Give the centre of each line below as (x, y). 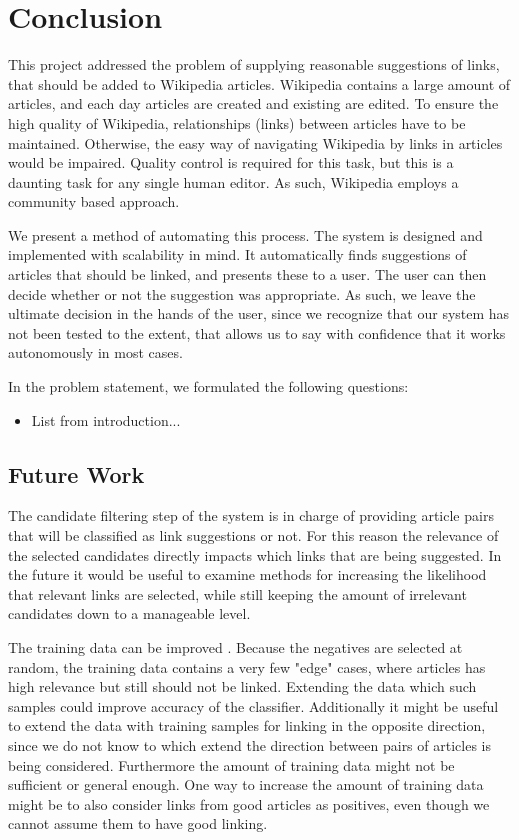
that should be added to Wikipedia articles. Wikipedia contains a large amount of (259, 83)
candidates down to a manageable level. (129, 613)
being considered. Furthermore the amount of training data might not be (231, 764)
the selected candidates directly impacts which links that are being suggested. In (255, 554)
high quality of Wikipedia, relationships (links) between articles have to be (237, 122)
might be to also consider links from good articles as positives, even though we (249, 803)
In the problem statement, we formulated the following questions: (208, 386)
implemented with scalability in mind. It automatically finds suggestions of (237, 254)
